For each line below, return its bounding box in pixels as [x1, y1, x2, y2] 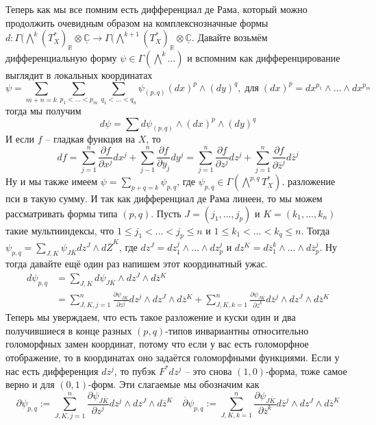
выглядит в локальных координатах [5, 67, 153, 82]
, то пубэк [114, 363, 156, 378]
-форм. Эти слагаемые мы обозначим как [88, 377, 260, 391]
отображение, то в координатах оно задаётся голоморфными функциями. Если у [5, 350, 340, 365]
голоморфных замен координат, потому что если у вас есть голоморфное [5, 337, 309, 351]
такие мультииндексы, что [5, 223, 114, 237]
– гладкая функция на [45, 132, 135, 146]
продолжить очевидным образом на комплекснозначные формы [5, 15, 268, 29]
